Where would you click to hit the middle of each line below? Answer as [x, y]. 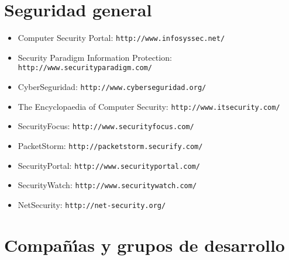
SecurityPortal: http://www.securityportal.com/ [109, 165]
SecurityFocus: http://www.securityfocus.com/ [106, 126]
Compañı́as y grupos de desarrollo [144, 245]
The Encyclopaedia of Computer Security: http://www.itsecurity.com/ [149, 106]
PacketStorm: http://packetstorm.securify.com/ [110, 145]
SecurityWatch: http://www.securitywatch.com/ [107, 185]
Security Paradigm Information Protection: [95, 57]
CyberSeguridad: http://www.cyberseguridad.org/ [112, 87]
